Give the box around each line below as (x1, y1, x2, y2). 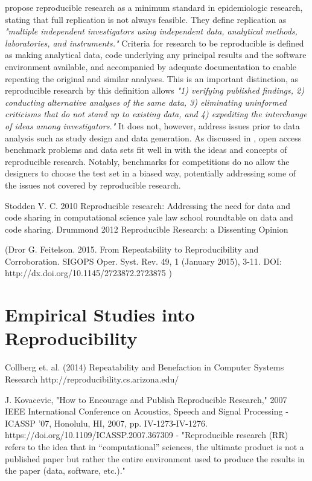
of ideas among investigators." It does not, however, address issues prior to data (5, 119, 300, 132)
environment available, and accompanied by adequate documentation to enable (5, 60, 297, 73)
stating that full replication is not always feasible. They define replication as (5, 13, 287, 25)
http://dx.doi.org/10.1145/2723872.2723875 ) (5, 266, 172, 279)
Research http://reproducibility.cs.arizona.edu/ (5, 372, 179, 385)
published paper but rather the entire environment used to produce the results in (5, 452, 305, 465)
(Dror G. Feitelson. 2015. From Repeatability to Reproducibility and (5, 243, 259, 256)
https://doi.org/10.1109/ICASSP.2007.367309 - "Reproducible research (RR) (5, 428, 288, 441)
